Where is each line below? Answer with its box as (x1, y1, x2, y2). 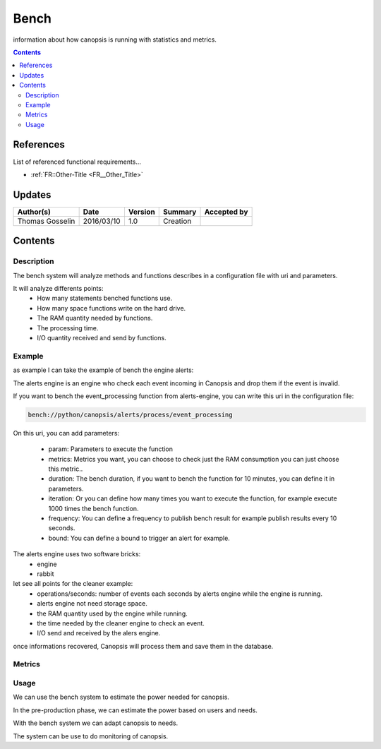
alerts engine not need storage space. (37, 599, 147, 608)
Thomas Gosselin (17, 216, 75, 226)
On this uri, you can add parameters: (13, 429, 120, 437)
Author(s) (17, 207, 51, 217)
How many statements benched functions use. (37, 294, 173, 303)
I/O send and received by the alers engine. (37, 629, 161, 637)
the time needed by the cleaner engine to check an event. (37, 618, 205, 628)
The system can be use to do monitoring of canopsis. (13, 731, 169, 741)
